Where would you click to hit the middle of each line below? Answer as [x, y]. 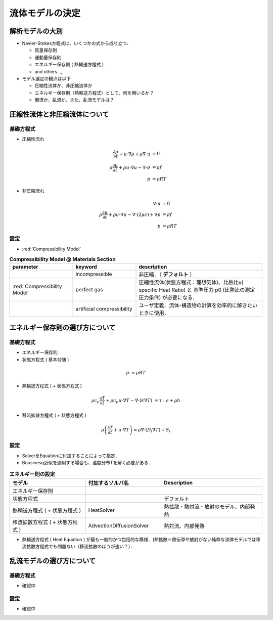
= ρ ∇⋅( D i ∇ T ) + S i [152, 430]
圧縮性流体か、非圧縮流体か [63, 85]
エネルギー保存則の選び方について [62, 327]
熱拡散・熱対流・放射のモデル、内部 [207, 507]
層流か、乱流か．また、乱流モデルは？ [75, 100]
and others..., [49, 71]
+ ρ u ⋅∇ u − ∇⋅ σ [134, 167]
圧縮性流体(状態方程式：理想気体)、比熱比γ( [191, 282]
